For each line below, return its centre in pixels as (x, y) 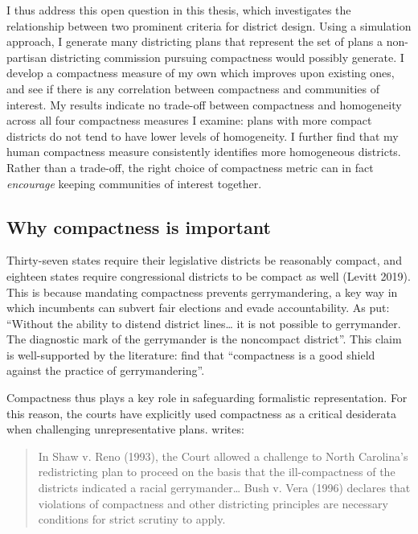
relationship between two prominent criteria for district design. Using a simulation (209, 25)
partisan (27, 57)
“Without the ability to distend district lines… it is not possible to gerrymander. (204, 323)
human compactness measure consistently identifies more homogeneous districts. (204, 152)
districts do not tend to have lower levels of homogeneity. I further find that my (203, 136)
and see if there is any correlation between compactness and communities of (193, 88)
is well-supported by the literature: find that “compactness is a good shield (191, 354)
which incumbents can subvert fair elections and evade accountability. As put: (198, 308)
